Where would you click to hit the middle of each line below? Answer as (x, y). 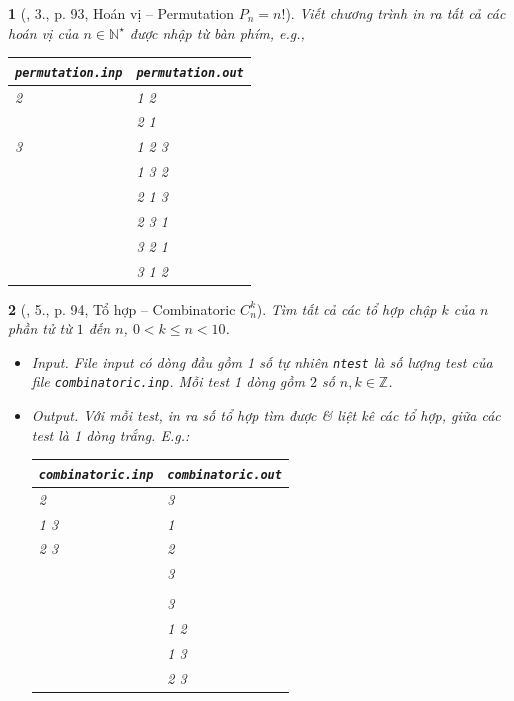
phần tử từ (40, 328)
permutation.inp (69, 72)
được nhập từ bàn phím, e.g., (217, 32)
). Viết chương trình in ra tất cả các (395, 13)
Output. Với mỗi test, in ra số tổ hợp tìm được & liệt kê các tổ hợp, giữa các (266, 415)
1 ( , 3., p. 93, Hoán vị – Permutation (121, 13)
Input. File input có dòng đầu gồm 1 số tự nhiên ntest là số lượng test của (262, 361)
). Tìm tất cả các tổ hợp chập (346, 308)
